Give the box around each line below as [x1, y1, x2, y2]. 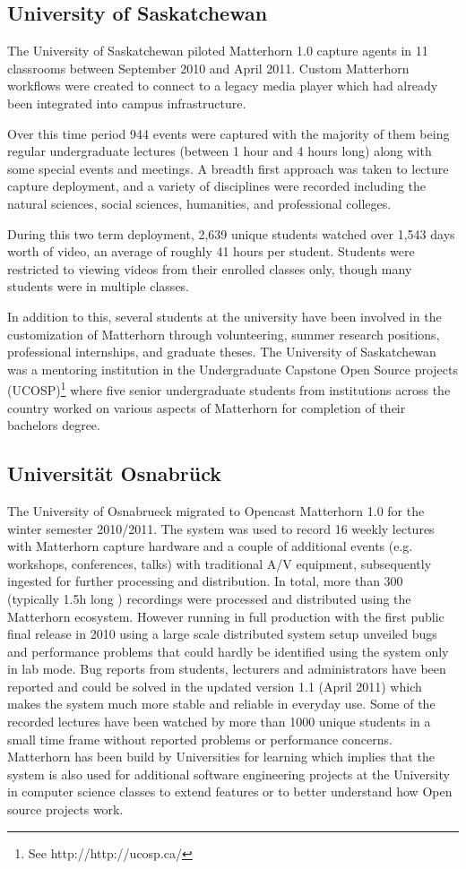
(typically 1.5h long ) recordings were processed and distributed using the [7, 589, 411, 607]
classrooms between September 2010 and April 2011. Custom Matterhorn [7, 58, 410, 77]
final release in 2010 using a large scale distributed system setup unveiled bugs [7, 624, 437, 643]
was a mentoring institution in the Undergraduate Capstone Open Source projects [7, 359, 458, 378]
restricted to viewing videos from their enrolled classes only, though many [7, 259, 412, 278]
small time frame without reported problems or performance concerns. [7, 729, 393, 748]
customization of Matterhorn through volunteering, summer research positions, [7, 324, 440, 343]
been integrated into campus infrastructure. [7, 93, 246, 112]
